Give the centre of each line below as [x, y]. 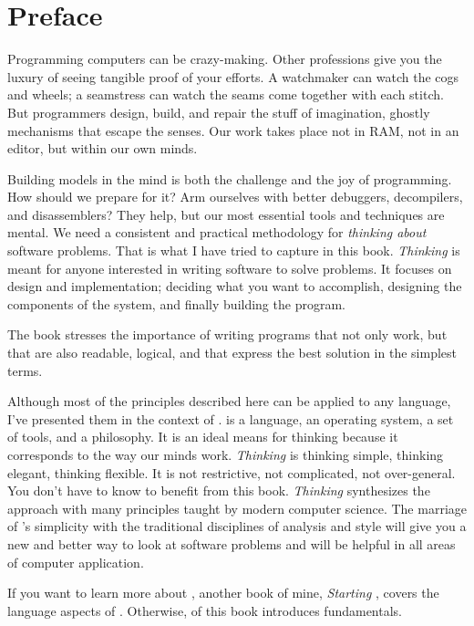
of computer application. [76, 562]
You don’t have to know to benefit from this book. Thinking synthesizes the [219, 490]
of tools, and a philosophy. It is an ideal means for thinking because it [203, 437]
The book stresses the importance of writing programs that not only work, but [227, 334]
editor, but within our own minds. [103, 148]
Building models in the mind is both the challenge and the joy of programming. [230, 178]
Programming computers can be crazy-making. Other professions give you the [225, 59]
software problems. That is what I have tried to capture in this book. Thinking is [234, 250]
